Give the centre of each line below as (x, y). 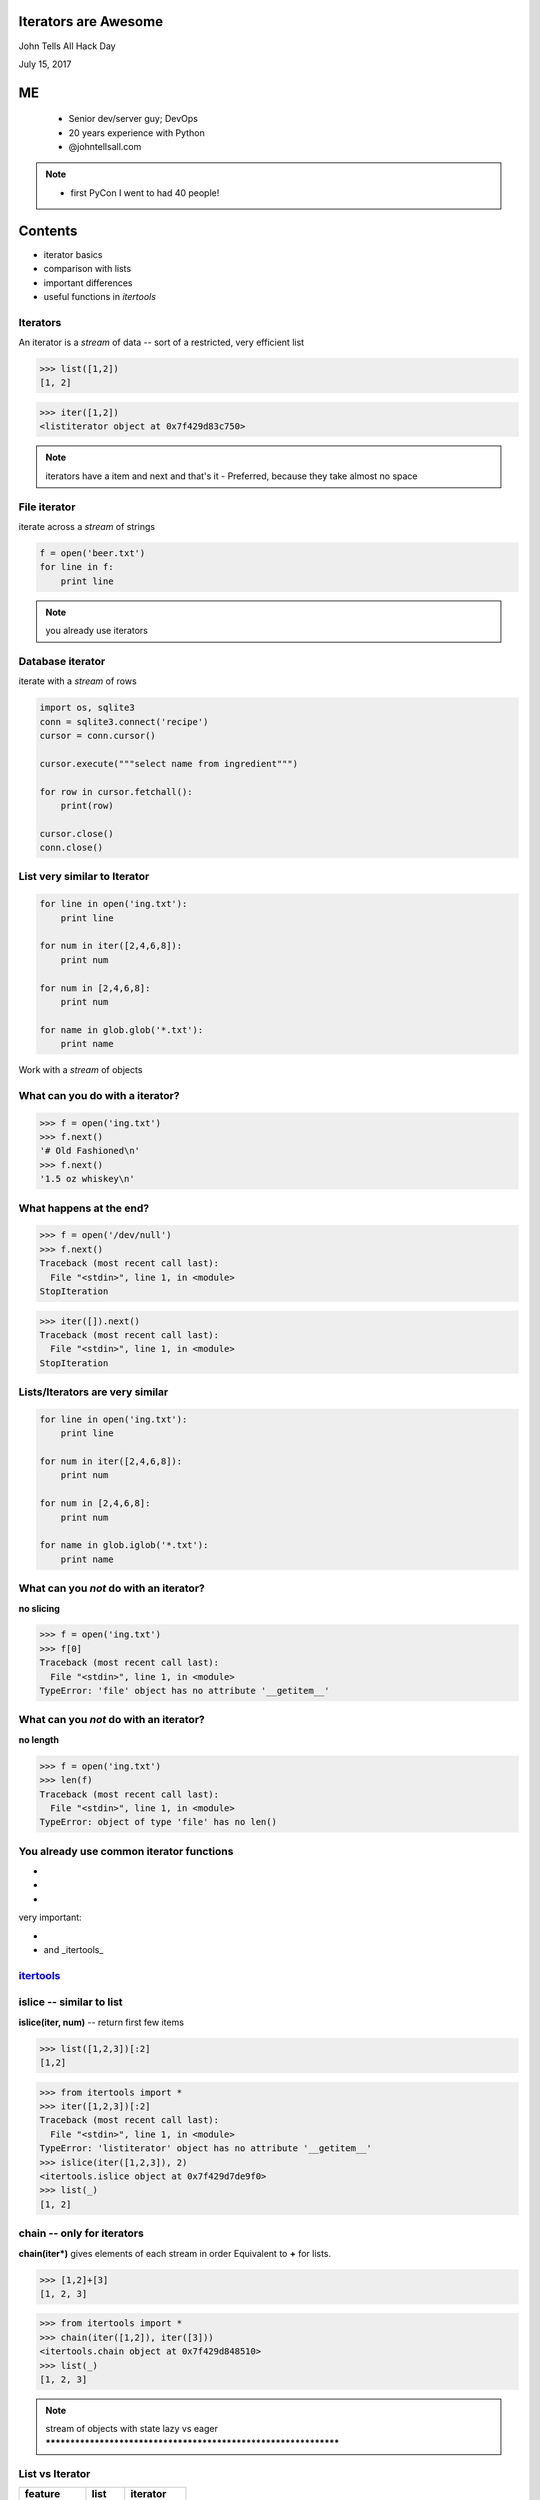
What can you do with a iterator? (99, 1095)
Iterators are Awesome (91, 21)
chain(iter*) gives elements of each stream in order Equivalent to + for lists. (175, 2253)
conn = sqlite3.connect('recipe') (124, 721)
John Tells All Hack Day (67, 46)
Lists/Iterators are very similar (93, 1392)
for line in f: (76, 567)
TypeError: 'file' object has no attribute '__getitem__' (184, 1691)
